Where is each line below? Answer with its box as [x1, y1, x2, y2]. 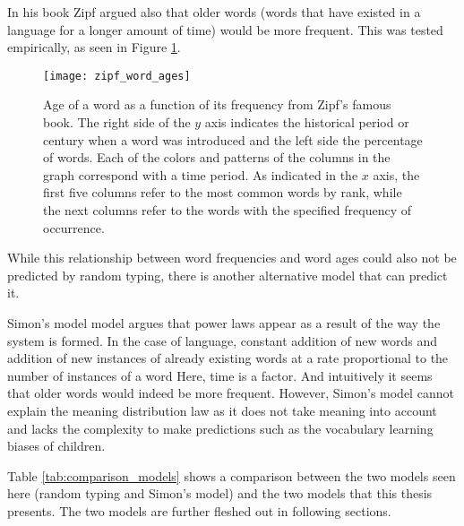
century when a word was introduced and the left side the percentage [43, 130, 423, 149]
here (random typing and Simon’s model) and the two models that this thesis [7, 484, 433, 503]
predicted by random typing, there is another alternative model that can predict [7, 265, 448, 284]
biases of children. [7, 436, 106, 455]
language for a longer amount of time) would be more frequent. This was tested [7, 20, 443, 39]
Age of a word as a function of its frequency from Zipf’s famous [43, 95, 391, 114]
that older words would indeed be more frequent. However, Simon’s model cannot [7, 384, 454, 402]
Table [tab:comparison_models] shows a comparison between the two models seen [7, 466, 456, 485]
